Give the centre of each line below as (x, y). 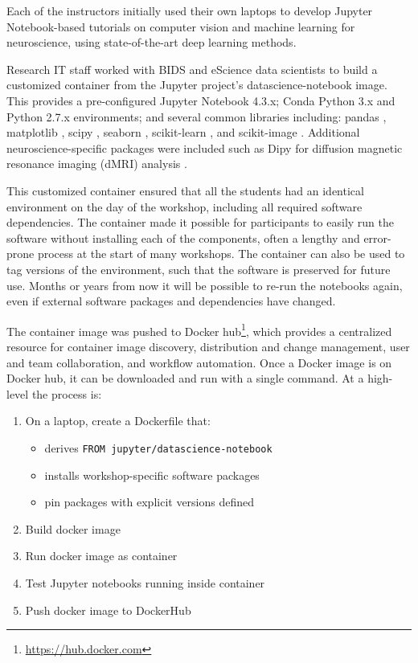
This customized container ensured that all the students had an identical (185, 190)
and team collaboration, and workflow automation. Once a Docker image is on (199, 362)
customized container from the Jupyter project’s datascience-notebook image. (197, 85)
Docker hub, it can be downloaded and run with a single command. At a (185, 378)
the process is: (67, 393)
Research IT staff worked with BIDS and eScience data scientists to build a (192, 69)
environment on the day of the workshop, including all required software (184, 206)
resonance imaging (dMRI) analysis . (97, 164)
